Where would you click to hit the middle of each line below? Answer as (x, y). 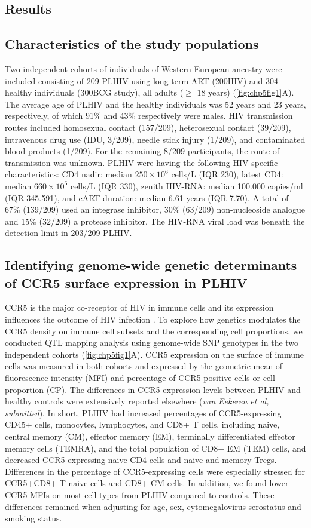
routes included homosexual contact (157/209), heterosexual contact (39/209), (148, 127)
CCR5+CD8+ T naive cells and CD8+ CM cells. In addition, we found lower (147, 483)
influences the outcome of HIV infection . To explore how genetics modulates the (153, 319)
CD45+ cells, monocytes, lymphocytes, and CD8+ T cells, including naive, (142, 424)
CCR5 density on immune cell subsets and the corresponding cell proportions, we (154, 331)
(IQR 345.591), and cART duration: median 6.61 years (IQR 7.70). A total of (147, 197)
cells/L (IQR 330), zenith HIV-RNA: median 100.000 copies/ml (187, 185)
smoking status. (33, 518)
